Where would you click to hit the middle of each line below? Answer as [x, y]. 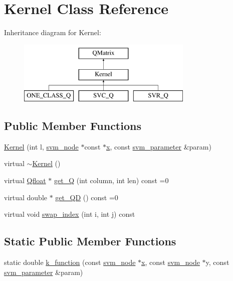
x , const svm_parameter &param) [159, 146]
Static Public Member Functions [90, 241]
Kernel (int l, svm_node [41, 146]
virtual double [26, 197]
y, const [217, 262]
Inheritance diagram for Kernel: [53, 32]
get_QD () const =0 [87, 197]
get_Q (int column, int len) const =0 [111, 180]
